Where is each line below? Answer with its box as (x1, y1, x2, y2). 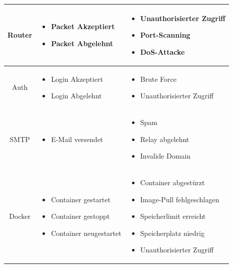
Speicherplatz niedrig (140, 227, 204, 238)
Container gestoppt (51, 211, 110, 221)
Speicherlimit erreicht (140, 211, 206, 221)
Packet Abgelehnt (51, 38, 113, 48)
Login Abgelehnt (51, 90, 102, 101)
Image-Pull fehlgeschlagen (140, 194, 219, 204)
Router (7, 30, 32, 40)
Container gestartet (51, 194, 110, 204)
